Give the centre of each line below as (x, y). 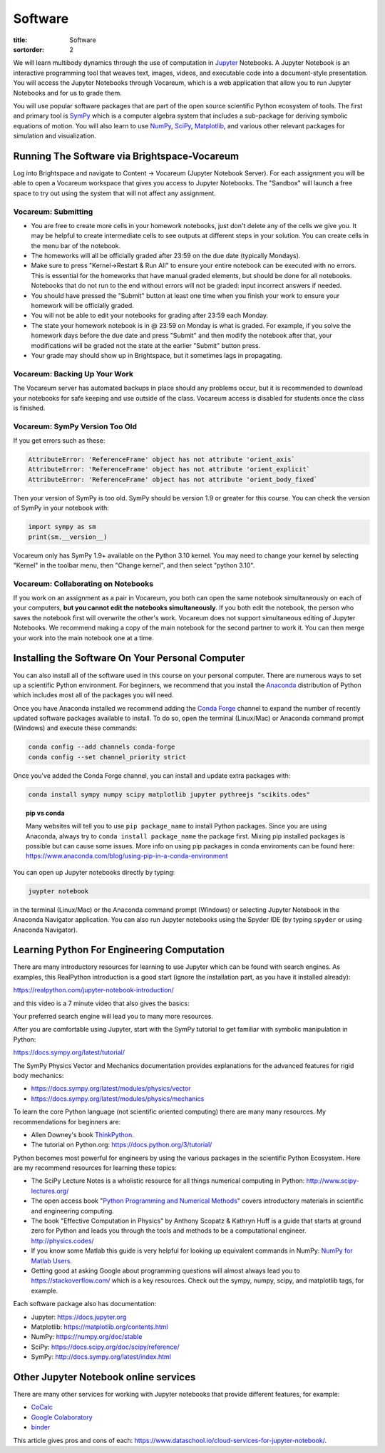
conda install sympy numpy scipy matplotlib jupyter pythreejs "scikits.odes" (169, 794)
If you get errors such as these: (59, 441)
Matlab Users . (52, 1261)
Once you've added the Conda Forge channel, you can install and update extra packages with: (152, 775)
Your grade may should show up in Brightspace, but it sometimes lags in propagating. (157, 355)
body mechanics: (38, 1075)
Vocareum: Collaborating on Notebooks (83, 583)
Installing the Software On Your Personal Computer (129, 658)
